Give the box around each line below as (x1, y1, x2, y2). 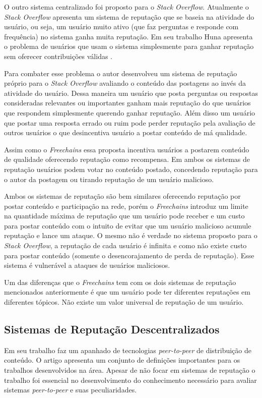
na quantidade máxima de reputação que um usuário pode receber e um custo (4, 210, 245, 221)
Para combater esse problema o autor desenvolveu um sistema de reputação (4, 68, 237, 78)
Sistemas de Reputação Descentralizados (4, 321, 220, 337)
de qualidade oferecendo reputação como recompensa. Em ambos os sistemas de (4, 154, 250, 164)
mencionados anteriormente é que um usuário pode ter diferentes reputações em (4, 287, 250, 297)
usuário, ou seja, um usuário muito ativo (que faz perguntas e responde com (4, 21, 239, 32)
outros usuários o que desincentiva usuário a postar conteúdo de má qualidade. (4, 127, 247, 138)
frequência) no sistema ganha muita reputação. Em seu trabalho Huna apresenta (4, 31, 253, 41)
